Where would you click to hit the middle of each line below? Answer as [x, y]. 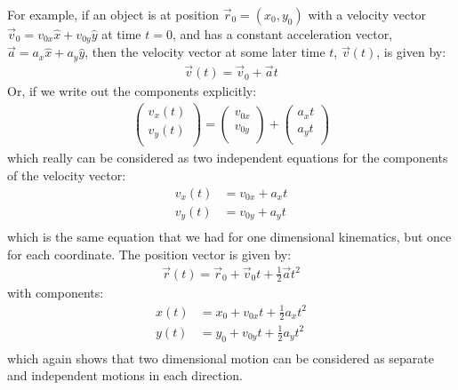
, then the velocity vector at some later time [205, 52]
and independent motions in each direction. [125, 375]
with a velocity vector [367, 14]
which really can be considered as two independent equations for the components [228, 158]
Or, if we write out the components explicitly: [132, 91]
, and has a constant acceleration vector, [282, 34]
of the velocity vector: [67, 175]
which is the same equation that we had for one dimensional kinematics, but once [229, 237]
